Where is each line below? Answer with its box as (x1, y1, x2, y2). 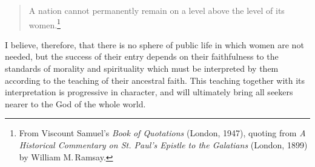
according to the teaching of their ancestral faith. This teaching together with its (5, 74, 305, 86)
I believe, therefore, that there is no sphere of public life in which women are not (5, 38, 304, 51)
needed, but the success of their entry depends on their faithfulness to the (5, 50, 279, 63)
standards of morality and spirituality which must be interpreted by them (5, 62, 279, 75)
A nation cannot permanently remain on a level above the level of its (28, 4, 285, 16)
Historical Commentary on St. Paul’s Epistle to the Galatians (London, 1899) (19, 139, 308, 151)
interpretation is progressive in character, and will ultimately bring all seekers (5, 86, 293, 98)
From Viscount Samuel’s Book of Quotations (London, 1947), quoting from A (19, 127, 306, 139)
